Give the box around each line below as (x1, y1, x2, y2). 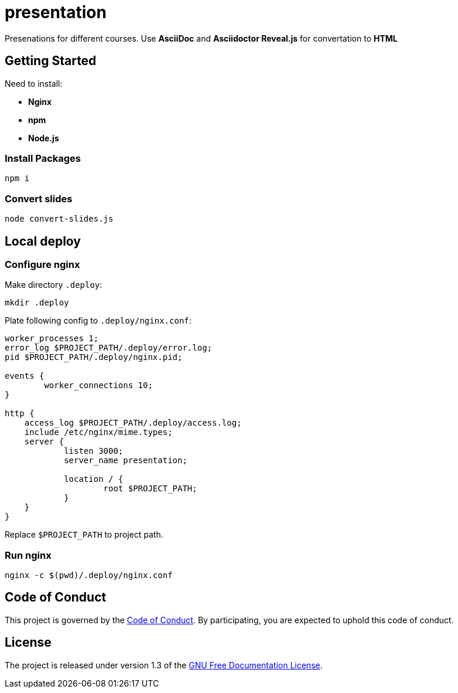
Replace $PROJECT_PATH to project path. (5, 529, 163, 540)
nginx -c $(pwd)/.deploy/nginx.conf (5, 570, 173, 580)
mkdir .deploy (5, 298, 69, 308)
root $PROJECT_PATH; (103, 484, 197, 494)
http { (5, 409, 35, 419)
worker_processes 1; (5, 334, 99, 344)
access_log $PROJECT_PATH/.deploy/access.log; (24, 418, 242, 428)
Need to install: (5, 78, 63, 89)
